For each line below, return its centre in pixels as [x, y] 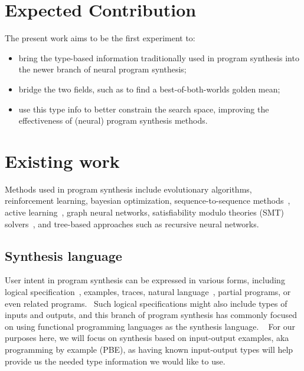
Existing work [62, 160]
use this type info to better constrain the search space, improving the [144, 109]
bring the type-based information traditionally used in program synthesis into [159, 57]
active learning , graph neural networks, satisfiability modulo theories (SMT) [145, 212]
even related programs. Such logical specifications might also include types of [146, 303]
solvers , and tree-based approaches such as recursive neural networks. [132, 223]
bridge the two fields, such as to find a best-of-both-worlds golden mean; [149, 89]
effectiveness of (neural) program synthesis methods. [113, 120]
